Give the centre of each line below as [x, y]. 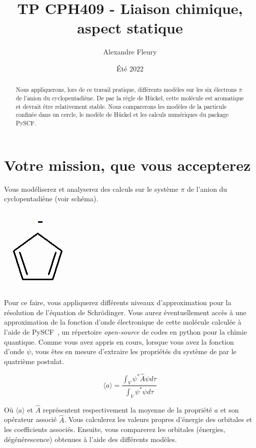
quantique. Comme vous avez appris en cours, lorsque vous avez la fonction [119, 341]
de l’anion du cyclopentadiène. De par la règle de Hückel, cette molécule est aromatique [130, 98]
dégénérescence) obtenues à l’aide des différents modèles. [90, 439]
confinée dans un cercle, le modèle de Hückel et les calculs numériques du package [122, 115]
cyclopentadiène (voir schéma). [51, 199]
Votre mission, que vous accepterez [127, 165]
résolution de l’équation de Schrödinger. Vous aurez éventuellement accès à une [125, 312]
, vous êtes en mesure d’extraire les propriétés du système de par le [134, 351]
